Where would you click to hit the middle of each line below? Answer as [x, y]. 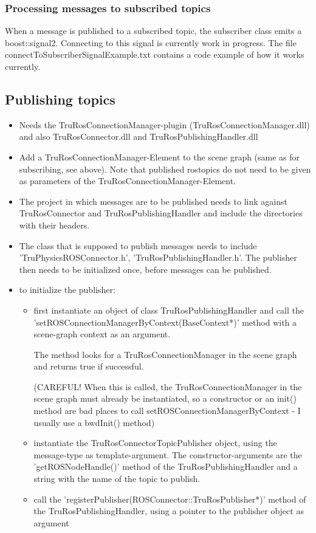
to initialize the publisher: [67, 290]
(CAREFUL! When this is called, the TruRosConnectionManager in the [168, 386]
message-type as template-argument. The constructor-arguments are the [168, 454]
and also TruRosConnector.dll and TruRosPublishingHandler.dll [139, 136]
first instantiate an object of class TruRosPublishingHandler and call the [169, 310]
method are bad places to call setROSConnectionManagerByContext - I [167, 411]
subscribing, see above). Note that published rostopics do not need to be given [165, 169]
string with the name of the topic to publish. [117, 479]
